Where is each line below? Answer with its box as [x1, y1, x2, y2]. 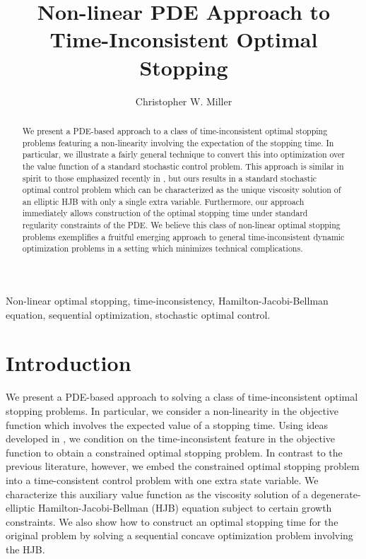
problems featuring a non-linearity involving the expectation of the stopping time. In [22, 136, 334, 148]
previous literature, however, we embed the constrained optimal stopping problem [6, 459, 360, 473]
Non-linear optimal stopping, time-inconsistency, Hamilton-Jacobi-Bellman [6, 293, 329, 308]
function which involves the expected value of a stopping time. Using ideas [6, 417, 329, 432]
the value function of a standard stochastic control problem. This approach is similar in [22, 160, 344, 172]
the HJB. [6, 541, 45, 556]
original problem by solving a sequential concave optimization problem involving [6, 528, 353, 543]
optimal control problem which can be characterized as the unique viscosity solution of [22, 184, 341, 196]
